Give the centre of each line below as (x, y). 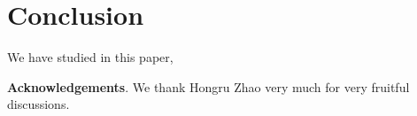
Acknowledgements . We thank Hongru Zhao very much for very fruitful (208, 86)
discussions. (39, 104)
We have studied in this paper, (90, 57)
